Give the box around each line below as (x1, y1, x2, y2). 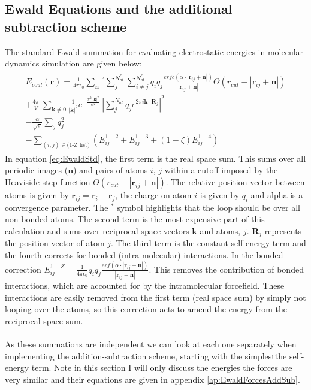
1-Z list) (69, 141, 90, 148)
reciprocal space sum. (5, 315, 83, 327)
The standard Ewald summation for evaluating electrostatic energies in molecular (5, 45, 304, 58)
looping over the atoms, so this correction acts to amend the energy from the (5, 303, 288, 315)
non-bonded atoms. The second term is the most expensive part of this (5, 213, 265, 225)
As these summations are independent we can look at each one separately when (5, 338, 297, 350)
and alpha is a (250, 189, 303, 201)
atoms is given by (5, 189, 69, 201)
